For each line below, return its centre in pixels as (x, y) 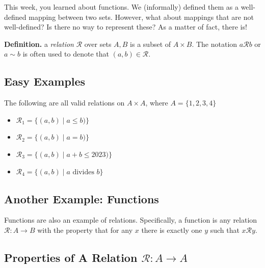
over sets (98, 44)
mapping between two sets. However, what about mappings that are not (141, 17)
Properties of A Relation (71, 257)
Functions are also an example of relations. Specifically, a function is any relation (131, 220)
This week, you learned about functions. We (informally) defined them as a (121, 7)
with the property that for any (85, 230)
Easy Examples (45, 81)
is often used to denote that (66, 54)
